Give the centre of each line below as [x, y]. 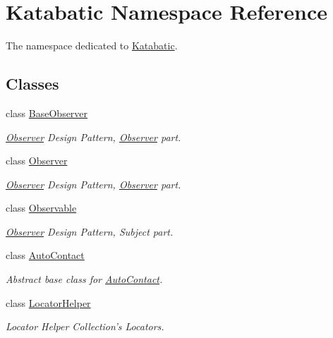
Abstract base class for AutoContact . [84, 279]
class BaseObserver [47, 113]
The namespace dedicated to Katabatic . [92, 46]
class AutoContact [45, 255]
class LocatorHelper [48, 302]
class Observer [37, 161]
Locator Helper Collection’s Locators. [85, 326]
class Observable [41, 208]
